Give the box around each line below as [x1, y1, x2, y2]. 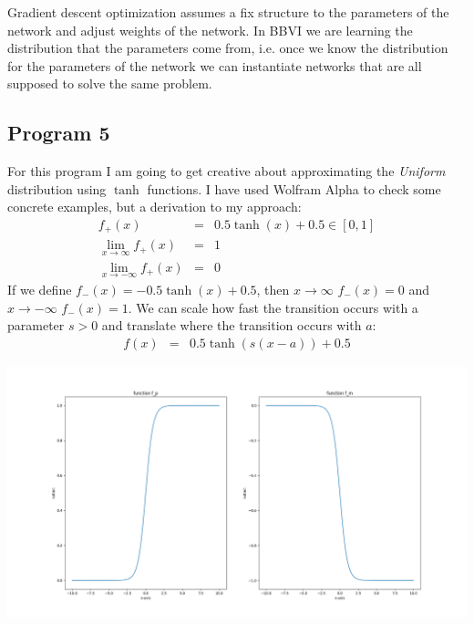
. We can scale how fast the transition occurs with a [128, 297, 418, 317]
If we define [7, 279, 72, 298]
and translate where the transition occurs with [101, 316, 362, 335]
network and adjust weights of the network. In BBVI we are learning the [7, 20, 413, 39]
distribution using [7, 179, 107, 198]
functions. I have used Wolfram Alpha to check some [147, 179, 441, 198]
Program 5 [7, 119, 110, 147]
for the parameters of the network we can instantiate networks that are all [7, 56, 422, 75]
